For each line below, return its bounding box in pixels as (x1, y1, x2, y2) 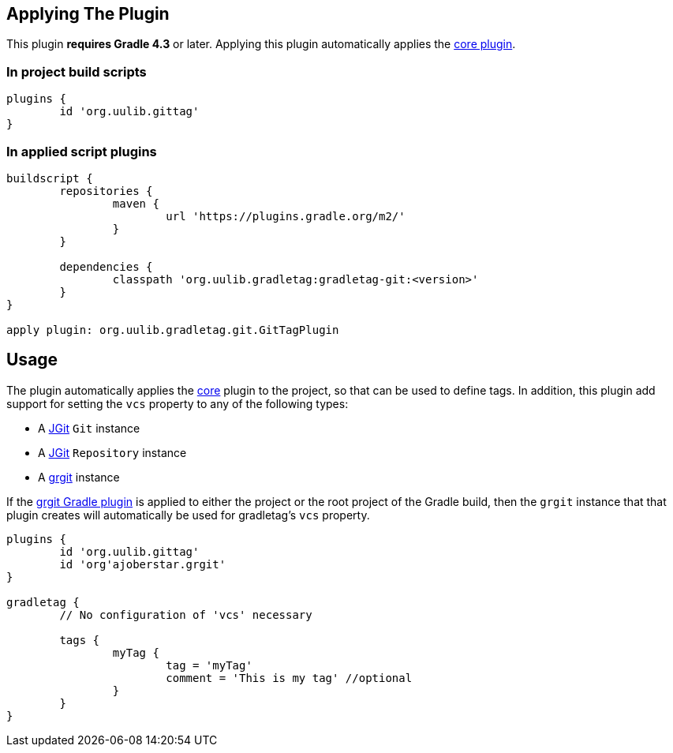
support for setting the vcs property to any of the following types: (6, 396, 349, 410)
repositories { (59, 184, 153, 197)
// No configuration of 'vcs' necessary (59, 608, 312, 621)
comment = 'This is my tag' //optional (166, 671, 413, 684)
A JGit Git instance (38, 421, 140, 435)
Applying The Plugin (6, 4, 170, 24)
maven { (112, 197, 159, 210)
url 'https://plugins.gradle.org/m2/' (166, 209, 406, 223)
